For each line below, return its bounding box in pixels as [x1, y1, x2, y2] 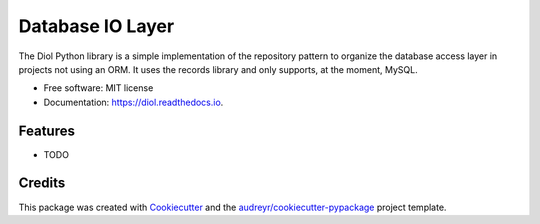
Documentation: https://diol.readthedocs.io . [43, 96, 224, 108]
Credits [18, 175, 66, 192]
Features [18, 122, 75, 139]
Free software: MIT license [43, 82, 154, 94]
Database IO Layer [18, 15, 175, 37]
